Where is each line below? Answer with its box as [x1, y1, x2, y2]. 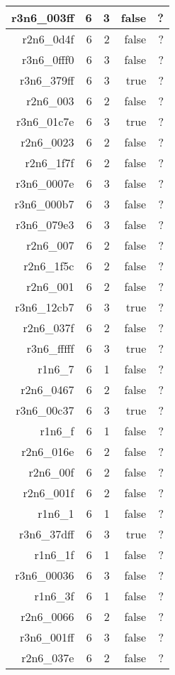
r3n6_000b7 [14, 196, 74, 212]
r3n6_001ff [19, 629, 74, 645]
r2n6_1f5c [23, 257, 74, 274]
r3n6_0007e [16, 175, 74, 191]
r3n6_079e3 [16, 216, 74, 233]
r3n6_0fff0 [22, 51, 74, 68]
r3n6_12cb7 [15, 299, 74, 315]
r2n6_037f [23, 319, 74, 336]
